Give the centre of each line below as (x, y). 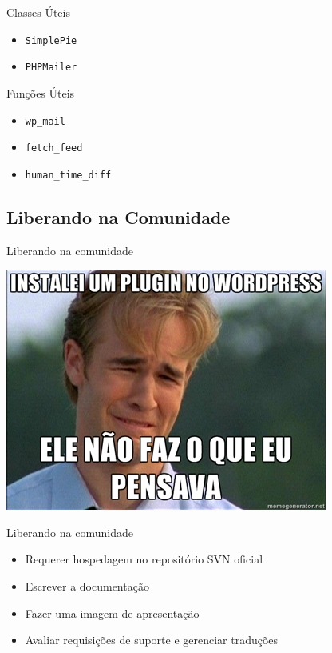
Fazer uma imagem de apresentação (112, 613)
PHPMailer (51, 68)
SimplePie (51, 40)
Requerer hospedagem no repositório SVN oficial (144, 559)
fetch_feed (54, 148)
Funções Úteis (41, 92)
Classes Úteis (38, 12)
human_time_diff (68, 175)
